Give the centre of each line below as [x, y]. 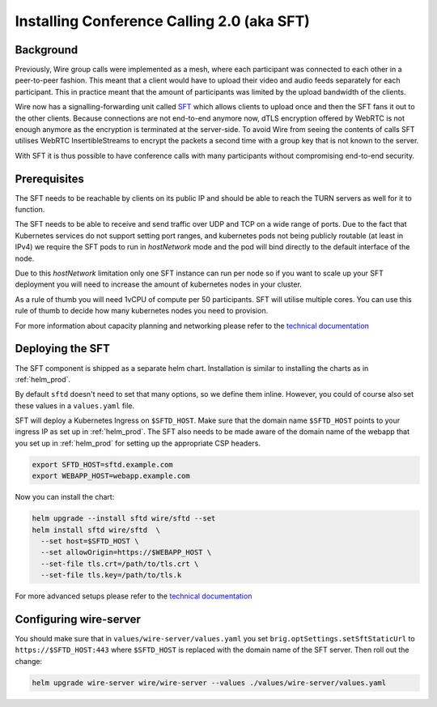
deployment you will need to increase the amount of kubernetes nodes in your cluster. [159, 284]
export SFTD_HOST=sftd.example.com [102, 464]
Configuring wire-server [78, 619]
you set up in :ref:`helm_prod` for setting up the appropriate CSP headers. [138, 443]
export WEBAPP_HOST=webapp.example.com [111, 476]
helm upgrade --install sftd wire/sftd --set [124, 519]
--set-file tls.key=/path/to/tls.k [111, 575]
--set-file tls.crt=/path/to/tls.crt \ [120, 564]
